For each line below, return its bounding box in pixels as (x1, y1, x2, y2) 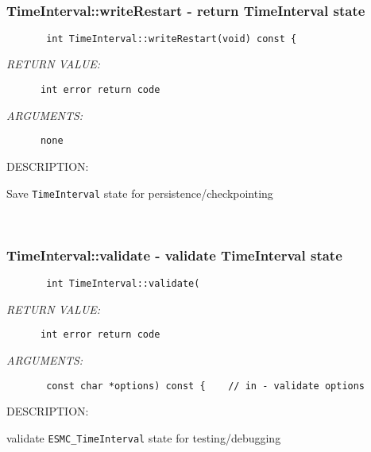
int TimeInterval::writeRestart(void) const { (46, 33, 297, 44)
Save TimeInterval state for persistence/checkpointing (6, 184, 273, 201)
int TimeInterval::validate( (46, 278, 200, 290)
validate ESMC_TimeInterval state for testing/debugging (6, 429, 281, 446)
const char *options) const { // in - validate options (46, 380, 365, 392)
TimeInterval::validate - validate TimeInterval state (6, 245, 342, 265)
